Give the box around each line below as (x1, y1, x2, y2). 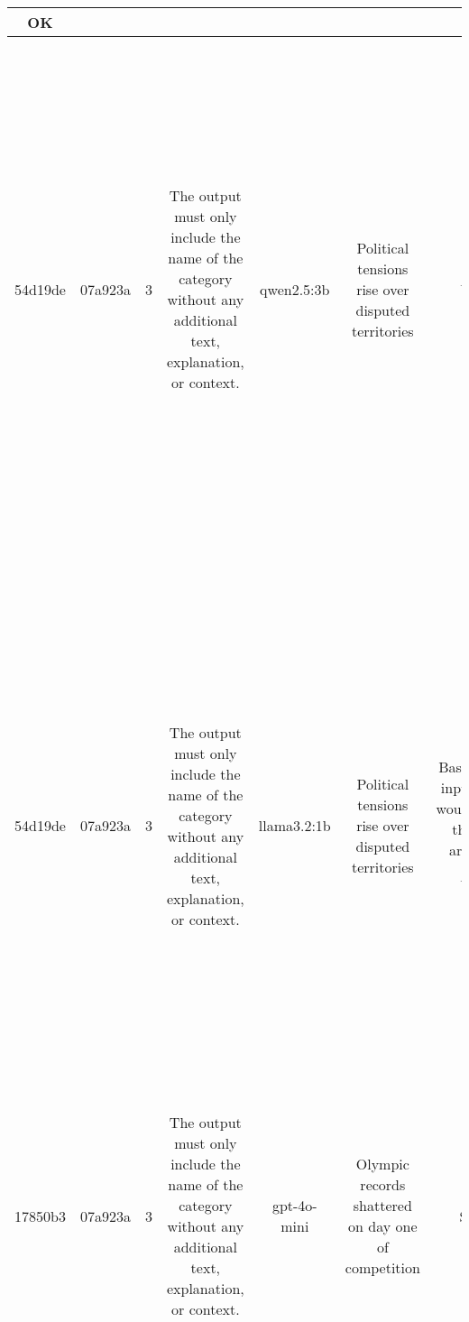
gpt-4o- (271, 1195, 317, 1216)
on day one (348, 1216, 418, 1236)
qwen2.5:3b (260, 278, 330, 300)
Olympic (355, 1153, 409, 1174)
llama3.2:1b (258, 815, 331, 836)
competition (345, 1257, 420, 1278)
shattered (353, 1195, 412, 1216)
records (360, 1174, 406, 1195)
